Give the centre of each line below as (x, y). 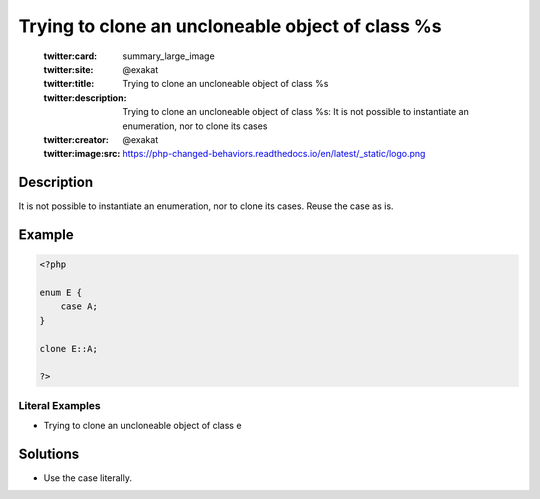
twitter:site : (68, 69)
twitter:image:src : (82, 154)
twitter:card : (70, 56)
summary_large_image (168, 56)
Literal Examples (59, 405)
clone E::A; (69, 348)
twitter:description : (85, 97)
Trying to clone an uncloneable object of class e (142, 426)
